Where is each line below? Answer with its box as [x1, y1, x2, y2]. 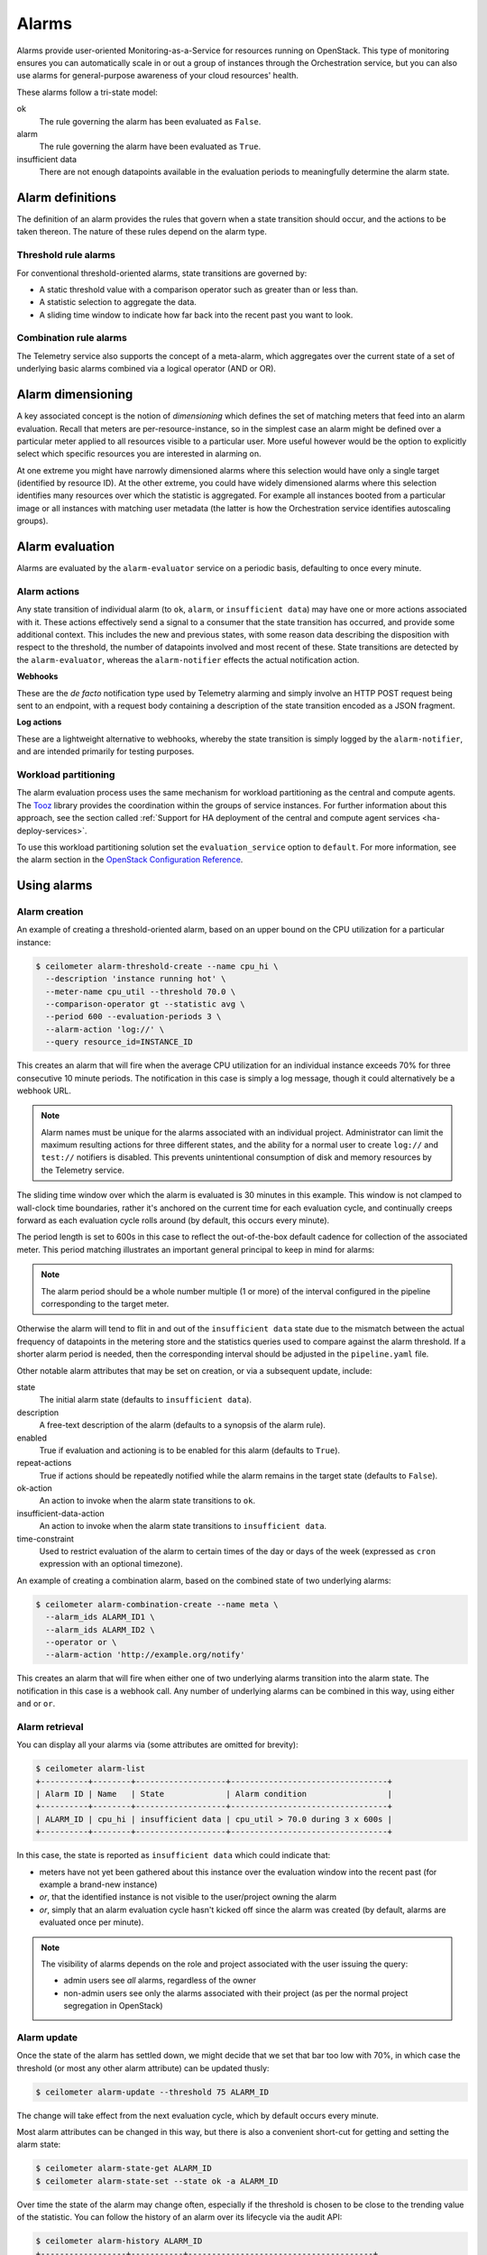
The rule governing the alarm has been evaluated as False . [39, 115, 262, 126]
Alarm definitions [16, 189, 117, 205]
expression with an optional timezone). [39, 1559, 184, 1569]
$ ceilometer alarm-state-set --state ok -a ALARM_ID [35, 2176, 279, 2186]
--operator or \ [45, 1637, 117, 1647]
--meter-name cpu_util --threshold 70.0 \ [45, 986, 236, 997]
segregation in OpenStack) [63, 2001, 163, 2011]
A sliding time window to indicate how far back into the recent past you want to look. [39, 309, 354, 320]
